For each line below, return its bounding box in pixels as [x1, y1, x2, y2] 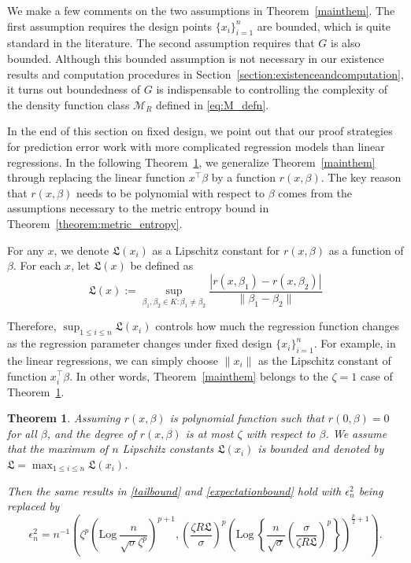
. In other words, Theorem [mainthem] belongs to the [69, 367, 328, 384]
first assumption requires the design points [7, 17, 212, 34]
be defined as [130, 257, 194, 274]
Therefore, [7, 318, 57, 334]
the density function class [7, 96, 130, 112]
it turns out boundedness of [7, 81, 141, 98]
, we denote [54, 241, 109, 258]
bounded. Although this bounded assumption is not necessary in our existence [7, 50, 384, 66]
